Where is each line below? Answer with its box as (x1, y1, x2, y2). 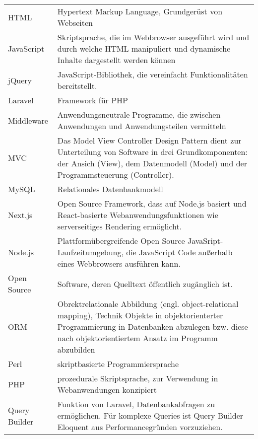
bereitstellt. (57, 80, 97, 91)
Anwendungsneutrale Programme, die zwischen (57, 109, 221, 120)
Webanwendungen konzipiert (57, 384, 157, 395)
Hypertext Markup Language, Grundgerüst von (57, 5, 223, 17)
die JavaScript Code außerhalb (126, 246, 233, 258)
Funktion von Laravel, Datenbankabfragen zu (57, 398, 215, 410)
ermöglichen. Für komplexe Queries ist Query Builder (57, 410, 244, 421)
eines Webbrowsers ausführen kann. (57, 258, 181, 269)
